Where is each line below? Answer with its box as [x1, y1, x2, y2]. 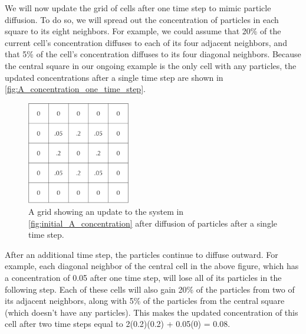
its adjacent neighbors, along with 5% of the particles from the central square [5, 294, 285, 307]
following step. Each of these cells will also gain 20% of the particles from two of [5, 283, 295, 295]
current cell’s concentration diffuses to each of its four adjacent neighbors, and [5, 36, 287, 48]
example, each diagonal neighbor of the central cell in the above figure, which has [5, 260, 299, 272]
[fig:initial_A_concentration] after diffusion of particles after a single [28, 217, 277, 229]
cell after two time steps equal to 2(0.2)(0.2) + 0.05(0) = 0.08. [5, 317, 231, 330]
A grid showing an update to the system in [28, 205, 184, 217]
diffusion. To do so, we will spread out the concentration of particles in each [5, 13, 279, 25]
